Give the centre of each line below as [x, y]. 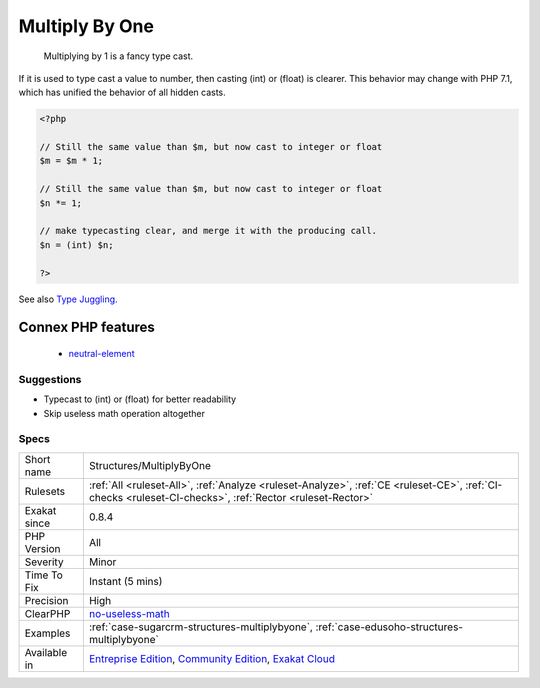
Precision [46, 600]
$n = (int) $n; [76, 244]
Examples [47, 633]
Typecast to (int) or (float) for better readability [140, 399]
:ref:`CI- [484, 485]
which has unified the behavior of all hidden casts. [122, 92]
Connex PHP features [86, 327]
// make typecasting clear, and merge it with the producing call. [208, 231]
